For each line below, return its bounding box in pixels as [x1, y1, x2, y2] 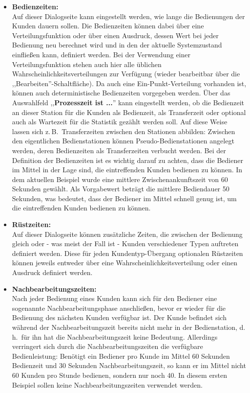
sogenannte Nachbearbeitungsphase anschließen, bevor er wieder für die [12, 302, 226, 313]
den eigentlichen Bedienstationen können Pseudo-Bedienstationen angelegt [12, 136, 234, 146]
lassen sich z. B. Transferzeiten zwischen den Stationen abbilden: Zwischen [12, 126, 235, 136]
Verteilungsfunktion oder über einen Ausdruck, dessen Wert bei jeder [12, 30, 219, 40]
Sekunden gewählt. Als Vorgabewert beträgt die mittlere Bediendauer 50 [12, 184, 229, 194]
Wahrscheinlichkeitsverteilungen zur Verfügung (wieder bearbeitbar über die [12, 69, 240, 79]
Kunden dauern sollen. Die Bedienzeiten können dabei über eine [12, 21, 204, 31]
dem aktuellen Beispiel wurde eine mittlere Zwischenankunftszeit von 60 [12, 174, 228, 184]
